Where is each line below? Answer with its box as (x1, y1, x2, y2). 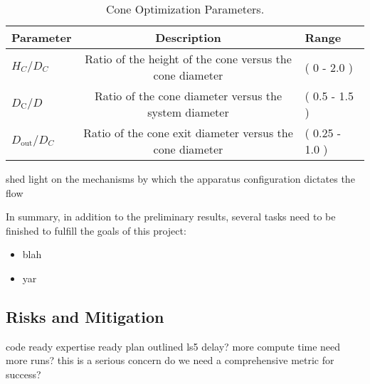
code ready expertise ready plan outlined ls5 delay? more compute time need (6, 338, 341, 353)
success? (6, 366, 41, 381)
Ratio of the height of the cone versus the (85, 50, 292, 67)
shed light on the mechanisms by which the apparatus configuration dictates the (6, 171, 355, 186)
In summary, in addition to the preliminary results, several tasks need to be (6, 209, 336, 224)
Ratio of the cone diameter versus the (94, 87, 282, 104)
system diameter (147, 104, 229, 120)
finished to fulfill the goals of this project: (6, 223, 186, 238)
